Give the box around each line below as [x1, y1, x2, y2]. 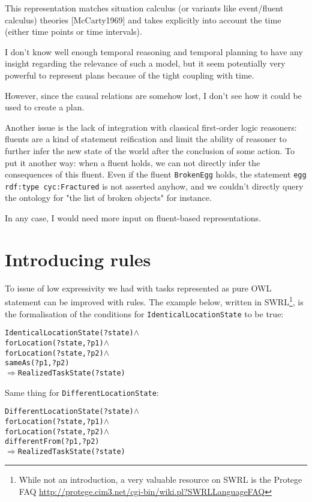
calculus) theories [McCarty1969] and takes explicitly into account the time [5, 13, 281, 26]
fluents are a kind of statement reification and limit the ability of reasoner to [5, 133, 287, 145]
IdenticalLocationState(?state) [5, 329, 134, 338]
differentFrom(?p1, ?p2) [5, 437, 100, 446]
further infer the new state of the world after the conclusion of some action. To [5, 144, 295, 157]
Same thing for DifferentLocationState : [5, 386, 159, 398]
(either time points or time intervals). [5, 25, 142, 38]
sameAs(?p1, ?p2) [5, 359, 70, 368]
